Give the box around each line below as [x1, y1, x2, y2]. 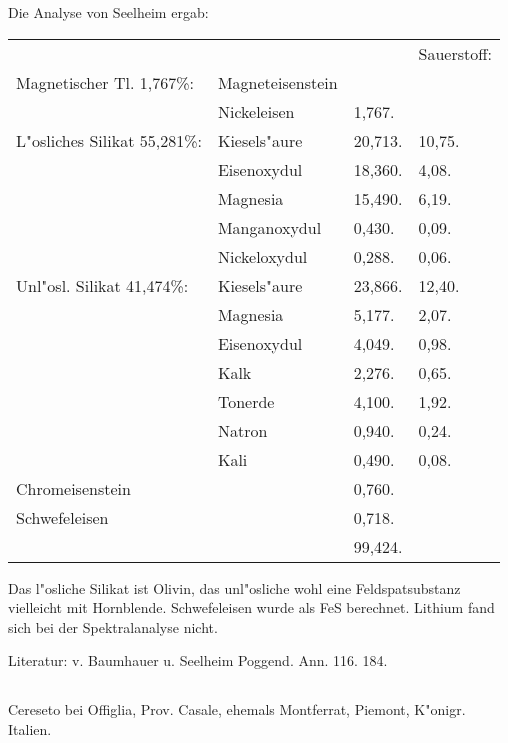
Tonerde [217, 389, 275, 413]
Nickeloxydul [217, 244, 308, 268]
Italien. [8, 718, 52, 739]
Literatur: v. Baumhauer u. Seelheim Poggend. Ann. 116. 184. [8, 650, 388, 671]
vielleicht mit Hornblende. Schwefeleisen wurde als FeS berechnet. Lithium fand [8, 597, 495, 618]
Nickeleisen [217, 99, 295, 123]
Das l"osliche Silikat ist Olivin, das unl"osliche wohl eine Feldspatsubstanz [8, 577, 461, 598]
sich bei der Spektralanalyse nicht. [8, 616, 218, 637]
